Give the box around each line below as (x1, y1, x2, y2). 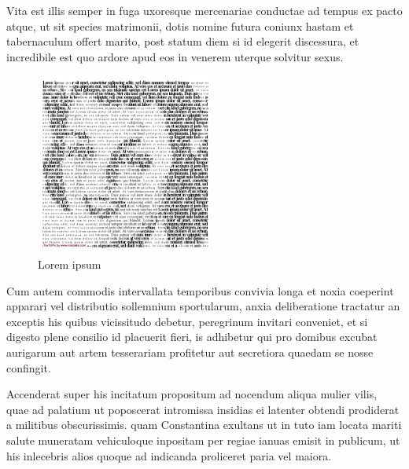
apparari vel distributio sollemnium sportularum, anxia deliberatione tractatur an (6, 298, 400, 314)
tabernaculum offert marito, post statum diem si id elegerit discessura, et (6, 33, 359, 49)
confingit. (6, 359, 51, 376)
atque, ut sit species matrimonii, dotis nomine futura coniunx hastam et (6, 17, 354, 34)
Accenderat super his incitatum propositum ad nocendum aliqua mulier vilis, (6, 386, 378, 402)
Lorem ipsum (38, 255, 101, 272)
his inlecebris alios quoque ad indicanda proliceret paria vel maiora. (6, 447, 332, 464)
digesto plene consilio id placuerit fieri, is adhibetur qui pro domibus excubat (6, 328, 378, 345)
